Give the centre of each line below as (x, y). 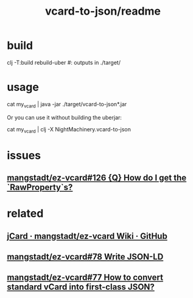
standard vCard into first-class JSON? (81, 287)
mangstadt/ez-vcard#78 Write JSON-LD (85, 257)
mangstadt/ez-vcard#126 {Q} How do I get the (97, 178)
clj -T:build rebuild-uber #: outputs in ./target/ (64, 62)
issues (24, 155)
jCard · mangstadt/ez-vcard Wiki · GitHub (87, 236)
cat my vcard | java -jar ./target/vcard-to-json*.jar (67, 105)
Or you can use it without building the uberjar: (65, 117)
